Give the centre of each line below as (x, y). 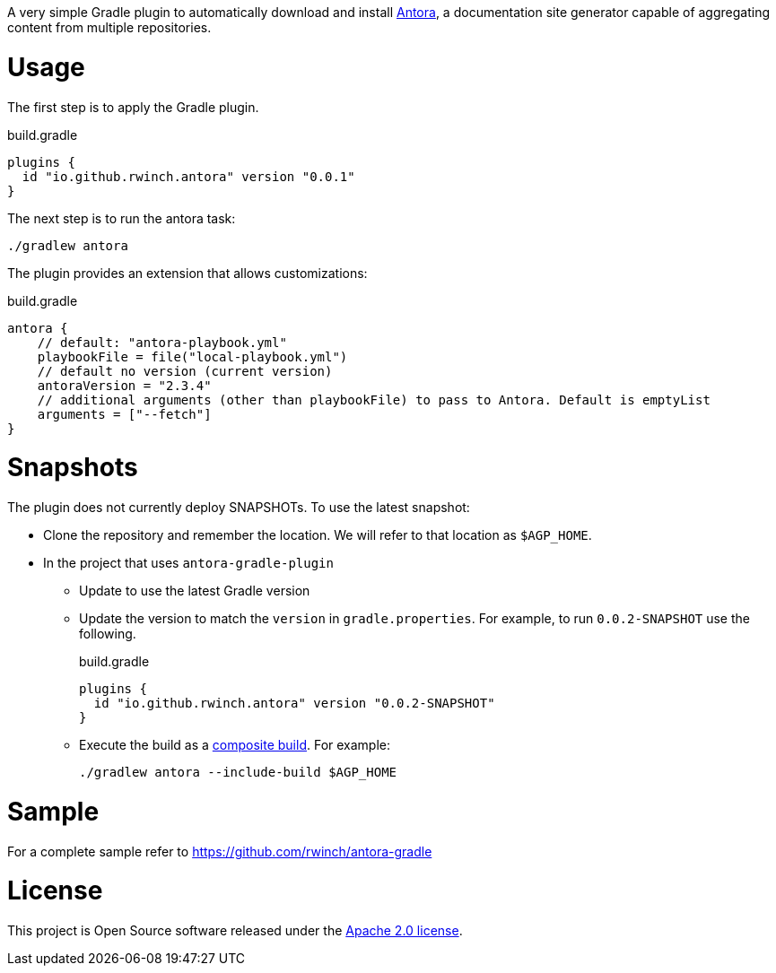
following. (108, 634)
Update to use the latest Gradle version (195, 591)
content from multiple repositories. (109, 27)
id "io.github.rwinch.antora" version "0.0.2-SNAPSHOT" (294, 703)
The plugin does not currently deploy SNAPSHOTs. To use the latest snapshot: (239, 507)
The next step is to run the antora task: (122, 218)
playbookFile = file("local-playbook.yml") (192, 356)
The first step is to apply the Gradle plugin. (133, 107)
